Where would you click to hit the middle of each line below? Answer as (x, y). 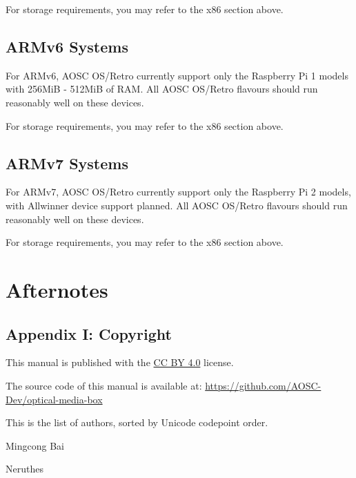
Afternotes (57, 289)
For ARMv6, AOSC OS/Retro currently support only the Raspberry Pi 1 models (177, 75)
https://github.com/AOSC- (263, 385)
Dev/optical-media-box (54, 399)
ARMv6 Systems (67, 46)
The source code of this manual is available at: (104, 385)
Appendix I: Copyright (89, 333)
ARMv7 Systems (67, 163)
